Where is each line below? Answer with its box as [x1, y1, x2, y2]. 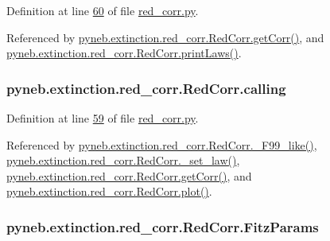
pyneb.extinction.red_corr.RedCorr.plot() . [6, 183, 212, 200]
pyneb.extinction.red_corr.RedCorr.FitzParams [6, 216, 319, 236]
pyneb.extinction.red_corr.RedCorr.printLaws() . [6, 45, 242, 61]
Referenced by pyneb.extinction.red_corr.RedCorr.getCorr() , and [6, 29, 324, 45]
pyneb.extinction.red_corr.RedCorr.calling [6, 78, 286, 98]
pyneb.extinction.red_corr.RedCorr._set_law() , [6, 152, 240, 169]
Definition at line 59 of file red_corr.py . [6, 110, 199, 126]
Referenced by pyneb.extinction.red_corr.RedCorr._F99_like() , [6, 136, 317, 153]
